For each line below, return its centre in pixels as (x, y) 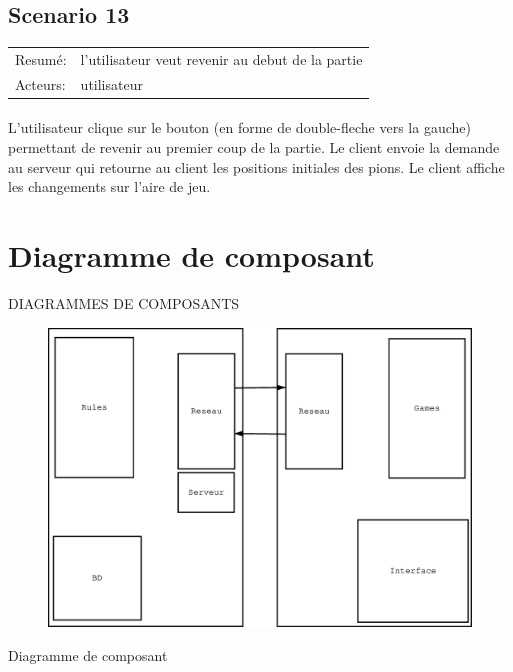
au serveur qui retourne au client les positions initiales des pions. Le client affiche (256, 166)
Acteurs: (40, 83)
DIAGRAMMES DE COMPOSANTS (124, 302)
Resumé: (41, 58)
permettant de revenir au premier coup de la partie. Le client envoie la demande (254, 147)
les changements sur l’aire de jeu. (109, 186)
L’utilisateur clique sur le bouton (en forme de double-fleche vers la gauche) (239, 127)
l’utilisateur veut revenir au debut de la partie (221, 58)
